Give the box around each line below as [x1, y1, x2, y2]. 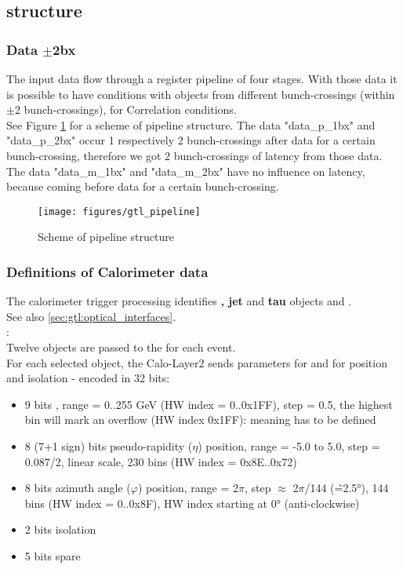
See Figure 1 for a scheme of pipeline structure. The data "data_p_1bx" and [6, 116, 376, 133]
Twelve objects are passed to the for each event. [6, 339, 236, 355]
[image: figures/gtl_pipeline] [38, 206, 201, 217]
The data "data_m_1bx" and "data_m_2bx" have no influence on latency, [6, 162, 365, 179]
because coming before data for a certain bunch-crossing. [6, 178, 279, 195]
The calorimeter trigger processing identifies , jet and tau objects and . [6, 293, 352, 309]
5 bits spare [24, 547, 81, 564]
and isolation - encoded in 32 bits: [6, 370, 170, 386]
